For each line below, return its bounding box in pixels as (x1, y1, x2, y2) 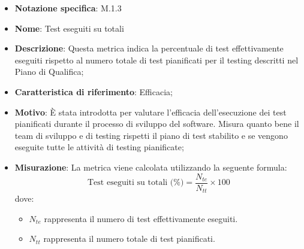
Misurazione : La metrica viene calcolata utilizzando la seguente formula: (14, 160, 287, 173)
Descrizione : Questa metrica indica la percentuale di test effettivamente (14, 42, 284, 54)
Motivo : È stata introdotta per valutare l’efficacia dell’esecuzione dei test (14, 105, 287, 118)
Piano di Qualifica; (14, 65, 84, 78)
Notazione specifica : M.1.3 (14, 2, 122, 14)
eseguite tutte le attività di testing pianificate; (14, 141, 184, 153)
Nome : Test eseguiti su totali (14, 22, 124, 34)
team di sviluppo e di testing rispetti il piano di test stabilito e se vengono (14, 129, 288, 141)
